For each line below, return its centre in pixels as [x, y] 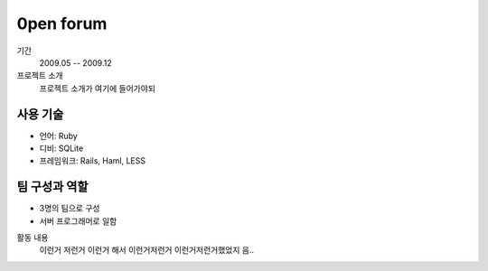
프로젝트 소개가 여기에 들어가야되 [98, 88]
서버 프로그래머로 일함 [78, 220]
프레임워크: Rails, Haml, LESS [93, 161]
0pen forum [62, 23]
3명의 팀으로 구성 [70, 209]
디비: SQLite [61, 148]
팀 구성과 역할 [52, 187]
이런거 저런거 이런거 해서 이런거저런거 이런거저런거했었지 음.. [147, 250]
